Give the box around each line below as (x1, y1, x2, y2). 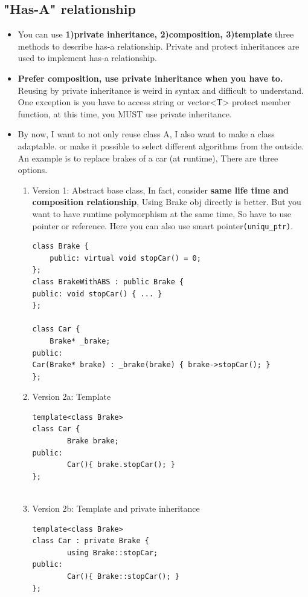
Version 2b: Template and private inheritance (32, 502, 200, 515)
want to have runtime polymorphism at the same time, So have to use (32, 207, 292, 220)
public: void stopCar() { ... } (32, 289, 162, 298)
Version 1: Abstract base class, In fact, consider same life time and (32, 183, 289, 196)
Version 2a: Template (32, 390, 111, 403)
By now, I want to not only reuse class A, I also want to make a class (18, 128, 275, 140)
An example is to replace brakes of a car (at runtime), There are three (18, 151, 278, 164)
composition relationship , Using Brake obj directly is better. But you (32, 195, 301, 208)
